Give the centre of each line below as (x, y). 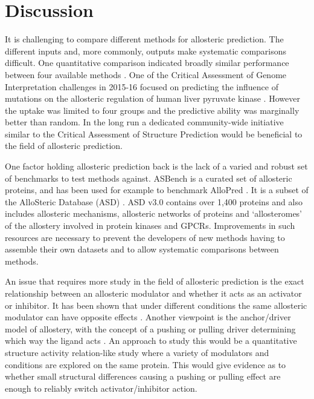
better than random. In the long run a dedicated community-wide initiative (144, 122)
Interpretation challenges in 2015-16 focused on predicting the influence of (142, 86)
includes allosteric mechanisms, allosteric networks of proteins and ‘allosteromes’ (154, 213)
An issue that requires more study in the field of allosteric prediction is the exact (155, 281)
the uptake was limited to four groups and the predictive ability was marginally (152, 110)
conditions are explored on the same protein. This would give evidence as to (146, 364)
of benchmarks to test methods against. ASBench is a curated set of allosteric (149, 178)
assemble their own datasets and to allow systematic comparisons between (142, 249)
